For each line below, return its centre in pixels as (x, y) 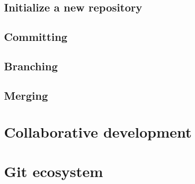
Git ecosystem (54, 171)
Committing (36, 37)
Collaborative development (98, 132)
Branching (31, 66)
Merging (26, 95)
